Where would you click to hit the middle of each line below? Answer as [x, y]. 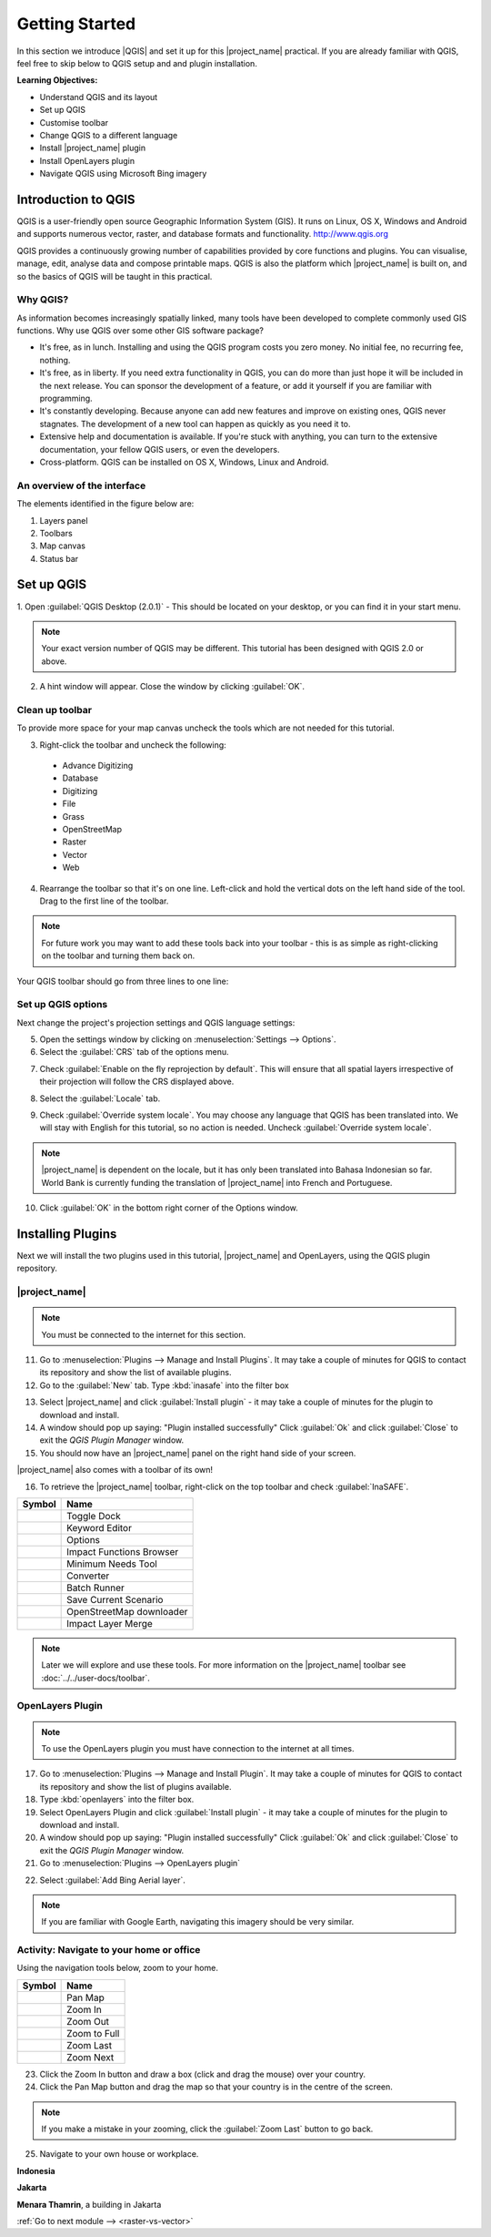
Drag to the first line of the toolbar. [104, 901]
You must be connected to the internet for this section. [143, 1334]
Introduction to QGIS [76, 199]
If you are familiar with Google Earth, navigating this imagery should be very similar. [198, 1922]
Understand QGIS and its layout [99, 97]
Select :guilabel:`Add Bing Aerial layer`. [112, 1880]
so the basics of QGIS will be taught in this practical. [115, 276]
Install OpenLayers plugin [87, 160]
